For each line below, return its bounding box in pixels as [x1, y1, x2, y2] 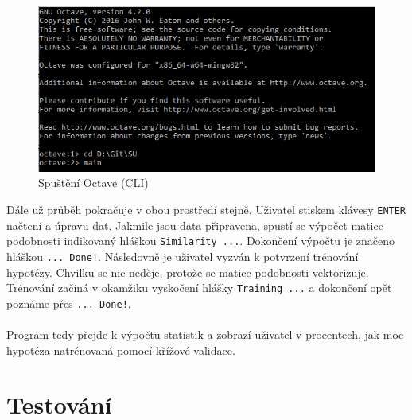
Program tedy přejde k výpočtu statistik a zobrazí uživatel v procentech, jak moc [6, 326, 404, 343]
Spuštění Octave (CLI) [38, 174, 149, 191]
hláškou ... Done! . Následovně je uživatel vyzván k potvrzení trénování [6, 247, 359, 264]
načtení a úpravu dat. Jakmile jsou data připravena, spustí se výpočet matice [6, 216, 383, 233]
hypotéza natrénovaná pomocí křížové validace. [6, 341, 235, 358]
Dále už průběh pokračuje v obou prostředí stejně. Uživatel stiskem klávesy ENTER [6, 201, 406, 217]
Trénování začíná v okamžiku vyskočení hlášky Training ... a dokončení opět [6, 279, 392, 296]
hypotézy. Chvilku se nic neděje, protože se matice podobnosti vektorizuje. [6, 263, 369, 280]
